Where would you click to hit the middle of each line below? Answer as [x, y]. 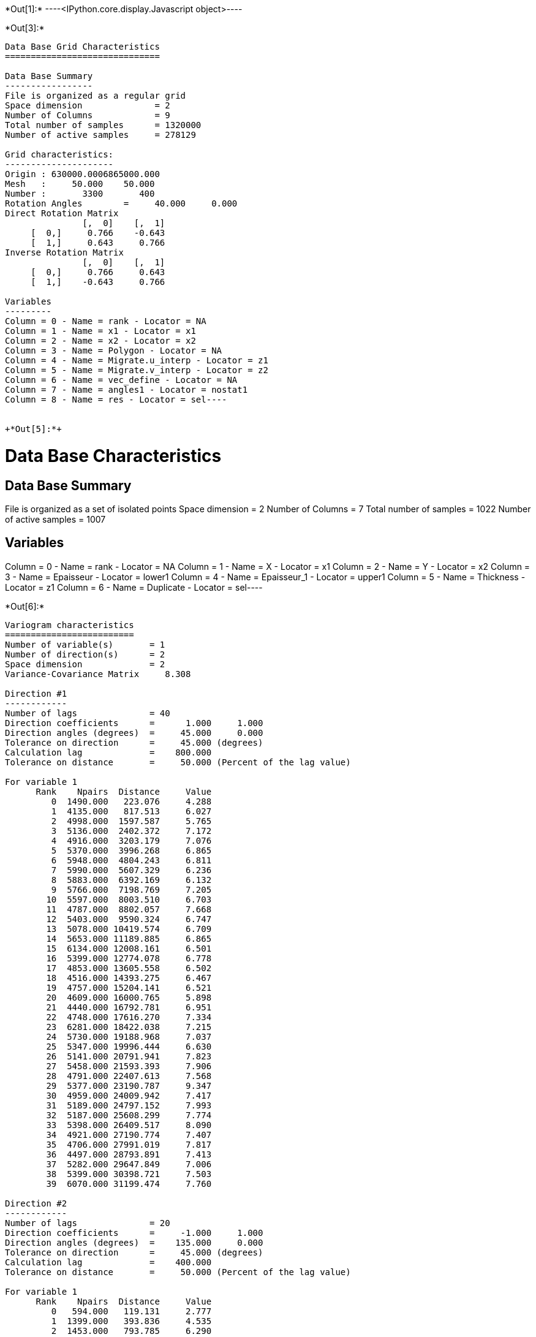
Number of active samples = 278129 [100, 135]
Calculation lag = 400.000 [108, 1262]
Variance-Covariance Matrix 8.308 [98, 674]
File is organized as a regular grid [96, 96]
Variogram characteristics [70, 625]
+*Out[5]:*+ [33, 429]
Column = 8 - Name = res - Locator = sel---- [116, 400]
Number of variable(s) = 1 [85, 644]
